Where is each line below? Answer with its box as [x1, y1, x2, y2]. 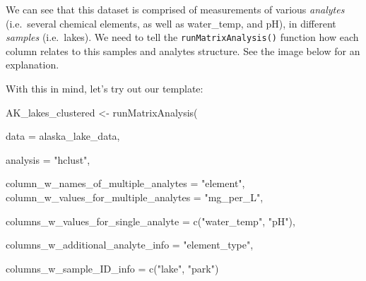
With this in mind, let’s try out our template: [6, 81, 203, 96]
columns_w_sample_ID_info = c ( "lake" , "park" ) [6, 261, 219, 275]
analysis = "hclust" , [6, 152, 90, 167]
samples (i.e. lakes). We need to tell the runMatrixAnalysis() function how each [6, 30, 359, 44]
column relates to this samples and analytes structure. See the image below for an [6, 43, 360, 58]
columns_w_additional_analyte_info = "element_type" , [6, 237, 254, 252]
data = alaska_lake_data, [6, 128, 120, 143]
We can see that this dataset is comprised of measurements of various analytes [6, 2, 345, 16]
